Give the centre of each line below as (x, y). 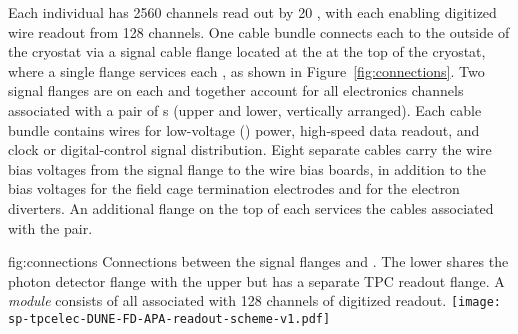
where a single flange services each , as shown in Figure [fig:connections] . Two (246, 70)
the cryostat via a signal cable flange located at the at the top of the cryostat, (247, 51)
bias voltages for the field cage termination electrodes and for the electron (234, 188)
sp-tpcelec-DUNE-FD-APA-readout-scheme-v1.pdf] (169, 318)
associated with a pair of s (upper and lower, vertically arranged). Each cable (245, 109)
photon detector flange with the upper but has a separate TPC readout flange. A (256, 280)
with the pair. (50, 227)
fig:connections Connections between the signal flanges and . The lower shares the (258, 261)
